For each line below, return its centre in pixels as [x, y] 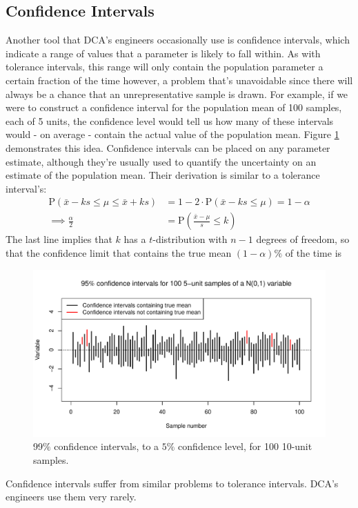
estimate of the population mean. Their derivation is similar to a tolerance [163, 175]
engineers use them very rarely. [71, 497]
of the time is [314, 252]
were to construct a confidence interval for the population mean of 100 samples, [174, 107]
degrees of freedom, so [303, 239]
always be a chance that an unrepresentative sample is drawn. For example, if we [177, 94]
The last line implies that [59, 239]
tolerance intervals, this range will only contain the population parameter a [165, 67]
